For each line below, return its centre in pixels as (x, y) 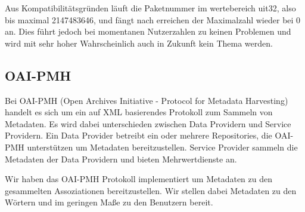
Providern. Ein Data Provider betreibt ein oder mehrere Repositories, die (139, 135)
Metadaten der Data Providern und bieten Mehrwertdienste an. (121, 159)
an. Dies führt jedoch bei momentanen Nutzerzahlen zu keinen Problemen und (148, 31)
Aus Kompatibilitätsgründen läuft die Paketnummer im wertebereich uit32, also (150, 8)
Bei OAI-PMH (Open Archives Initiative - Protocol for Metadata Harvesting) (147, 100)
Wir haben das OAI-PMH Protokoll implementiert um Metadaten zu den (139, 179)
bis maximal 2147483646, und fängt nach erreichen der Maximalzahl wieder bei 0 (153, 19)
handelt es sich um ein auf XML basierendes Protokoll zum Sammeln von (139, 112)
